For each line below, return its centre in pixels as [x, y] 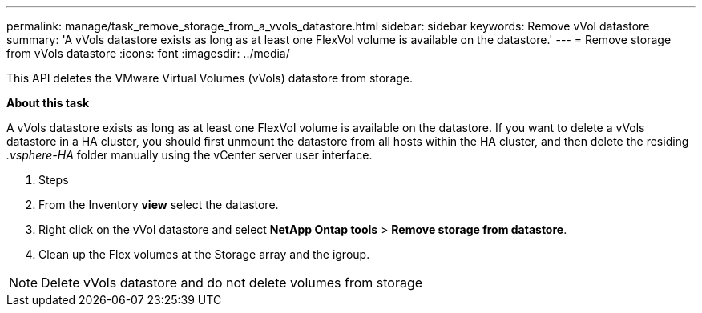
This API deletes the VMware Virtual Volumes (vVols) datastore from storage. [210, 78]
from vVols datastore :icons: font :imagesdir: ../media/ [148, 53]
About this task [48, 103]
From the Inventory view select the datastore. [159, 205]
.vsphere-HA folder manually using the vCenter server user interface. [190, 155]
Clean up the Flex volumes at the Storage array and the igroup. [204, 254]
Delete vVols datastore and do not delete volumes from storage [232, 283]
